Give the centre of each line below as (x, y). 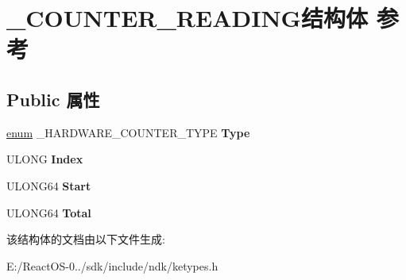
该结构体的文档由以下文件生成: (86, 239)
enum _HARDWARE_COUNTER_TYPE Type (128, 132)
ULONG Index (45, 159)
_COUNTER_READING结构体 (187, 18)
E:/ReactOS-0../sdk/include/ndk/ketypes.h (112, 265)
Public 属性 (53, 99)
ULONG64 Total (49, 212)
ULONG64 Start (49, 185)
